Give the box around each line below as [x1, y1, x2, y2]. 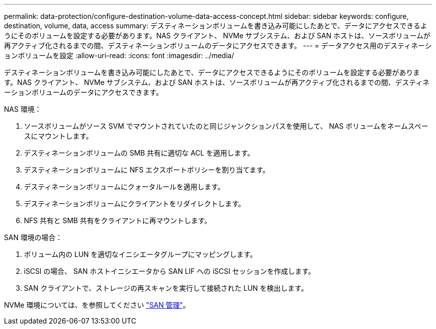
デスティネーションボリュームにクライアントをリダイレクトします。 [24, 199, 245, 208]
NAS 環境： [4, 105, 42, 113]
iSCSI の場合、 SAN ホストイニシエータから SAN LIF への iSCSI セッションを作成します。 [24, 267, 316, 275]
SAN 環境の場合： [4, 233, 63, 242]
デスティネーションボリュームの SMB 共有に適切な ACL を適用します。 [24, 149, 254, 157]
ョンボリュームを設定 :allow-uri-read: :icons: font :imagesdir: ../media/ [4, 51, 234, 60]
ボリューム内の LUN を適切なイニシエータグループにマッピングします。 [24, 250, 257, 258]
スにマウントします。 [24, 132, 93, 140]
